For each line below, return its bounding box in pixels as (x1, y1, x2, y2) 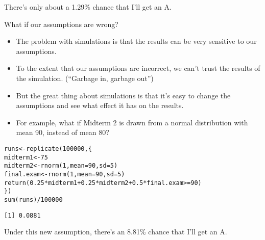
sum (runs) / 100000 (4, 196, 63, 203)
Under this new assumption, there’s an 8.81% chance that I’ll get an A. (4, 226, 227, 237)
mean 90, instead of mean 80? (16, 127, 109, 138)
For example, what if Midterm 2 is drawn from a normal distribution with (16, 117, 248, 127)
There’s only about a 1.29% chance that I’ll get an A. (4, 2, 172, 12)
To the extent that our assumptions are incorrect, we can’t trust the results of (16, 63, 260, 73)
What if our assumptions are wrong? (4, 18, 118, 29)
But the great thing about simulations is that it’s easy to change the (16, 90, 231, 100)
